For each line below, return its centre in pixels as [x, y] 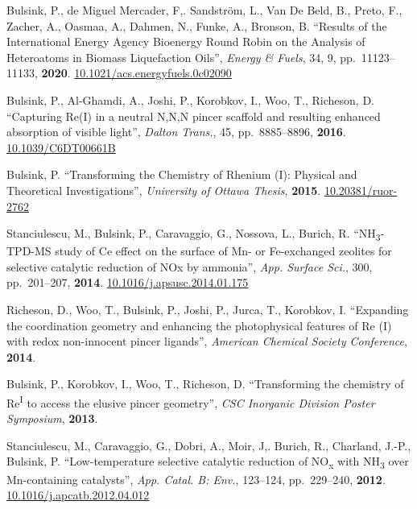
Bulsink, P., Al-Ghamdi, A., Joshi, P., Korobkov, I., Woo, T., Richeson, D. [190, 99]
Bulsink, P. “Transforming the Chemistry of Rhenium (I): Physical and [182, 174]
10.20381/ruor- [361, 190]
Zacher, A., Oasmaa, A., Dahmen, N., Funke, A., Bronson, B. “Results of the [197, 25]
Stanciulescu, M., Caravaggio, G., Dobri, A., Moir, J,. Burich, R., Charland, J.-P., [209, 445]
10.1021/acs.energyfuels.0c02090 [153, 73]
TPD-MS [29, 251]
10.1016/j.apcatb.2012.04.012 [78, 495]
